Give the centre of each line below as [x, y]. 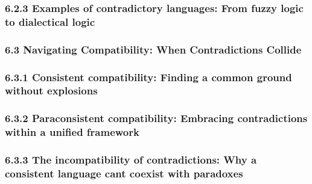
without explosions [51, 90]
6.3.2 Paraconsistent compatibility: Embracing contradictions [156, 118]
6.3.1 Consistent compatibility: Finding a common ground [148, 77]
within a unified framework [72, 132]
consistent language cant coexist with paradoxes [124, 173]
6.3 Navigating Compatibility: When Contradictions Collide [153, 49]
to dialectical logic [50, 21]
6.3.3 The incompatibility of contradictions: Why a [131, 160]
